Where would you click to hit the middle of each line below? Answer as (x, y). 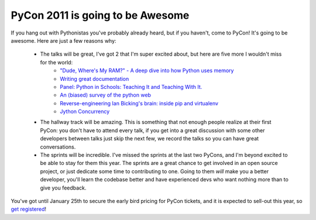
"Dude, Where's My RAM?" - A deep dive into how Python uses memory (147, 71)
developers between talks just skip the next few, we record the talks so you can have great (150, 139)
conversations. (58, 147)
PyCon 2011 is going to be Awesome (100, 15)
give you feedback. (63, 188)
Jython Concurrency (85, 112)
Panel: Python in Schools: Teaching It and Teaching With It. (131, 87)
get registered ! (29, 209)
